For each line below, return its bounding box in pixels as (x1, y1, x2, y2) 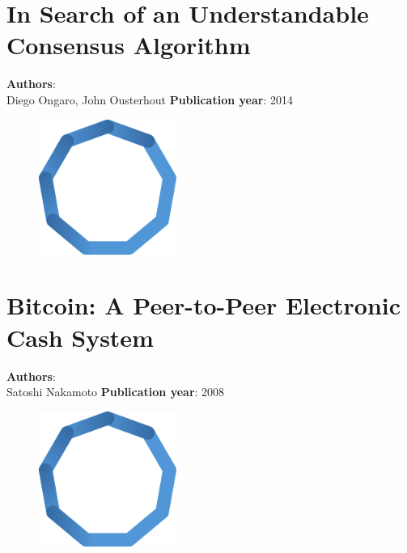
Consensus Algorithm (6, 28, 251, 61)
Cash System (6, 320, 154, 353)
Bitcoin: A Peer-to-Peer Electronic (6, 289, 401, 322)
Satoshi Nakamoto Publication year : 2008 (6, 383, 225, 400)
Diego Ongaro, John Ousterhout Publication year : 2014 (6, 91, 293, 108)
